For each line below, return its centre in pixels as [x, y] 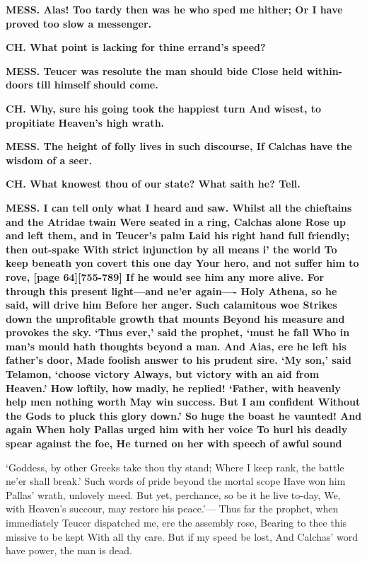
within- [324, 70]
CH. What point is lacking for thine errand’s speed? [136, 47]
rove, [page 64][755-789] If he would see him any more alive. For [165, 276]
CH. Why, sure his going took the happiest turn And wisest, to [164, 108]
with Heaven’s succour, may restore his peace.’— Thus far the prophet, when [172, 509]
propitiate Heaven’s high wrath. [85, 122]
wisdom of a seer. [49, 160]
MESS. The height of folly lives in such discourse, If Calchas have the [179, 146]
